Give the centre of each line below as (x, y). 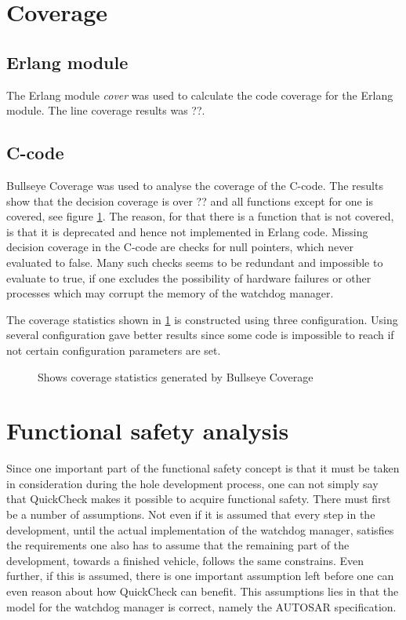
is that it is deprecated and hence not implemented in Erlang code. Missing (187, 231)
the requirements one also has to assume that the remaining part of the (178, 545)
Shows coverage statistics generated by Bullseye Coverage (176, 376)
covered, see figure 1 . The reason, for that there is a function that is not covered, (200, 216)
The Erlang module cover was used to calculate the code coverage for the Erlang (200, 95)
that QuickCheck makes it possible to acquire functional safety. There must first (199, 499)
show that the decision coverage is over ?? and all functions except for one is (190, 201)
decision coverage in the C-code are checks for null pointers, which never (180, 247)
